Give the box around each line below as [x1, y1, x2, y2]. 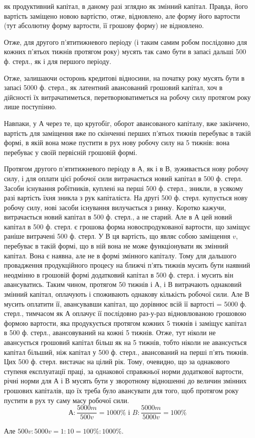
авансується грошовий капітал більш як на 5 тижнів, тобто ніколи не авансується [4, 337, 247, 347]
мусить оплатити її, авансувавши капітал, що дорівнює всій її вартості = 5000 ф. [4, 298, 247, 309]
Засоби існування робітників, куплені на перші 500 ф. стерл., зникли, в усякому [4, 183, 243, 193]
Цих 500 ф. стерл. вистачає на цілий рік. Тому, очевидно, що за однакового [4, 356, 230, 367]
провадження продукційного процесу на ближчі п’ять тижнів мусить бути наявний [4, 260, 251, 270]
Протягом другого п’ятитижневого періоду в [4, 163, 135, 174]
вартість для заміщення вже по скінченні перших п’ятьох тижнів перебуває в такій [4, 127, 251, 138]
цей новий [202, 212, 232, 222]
